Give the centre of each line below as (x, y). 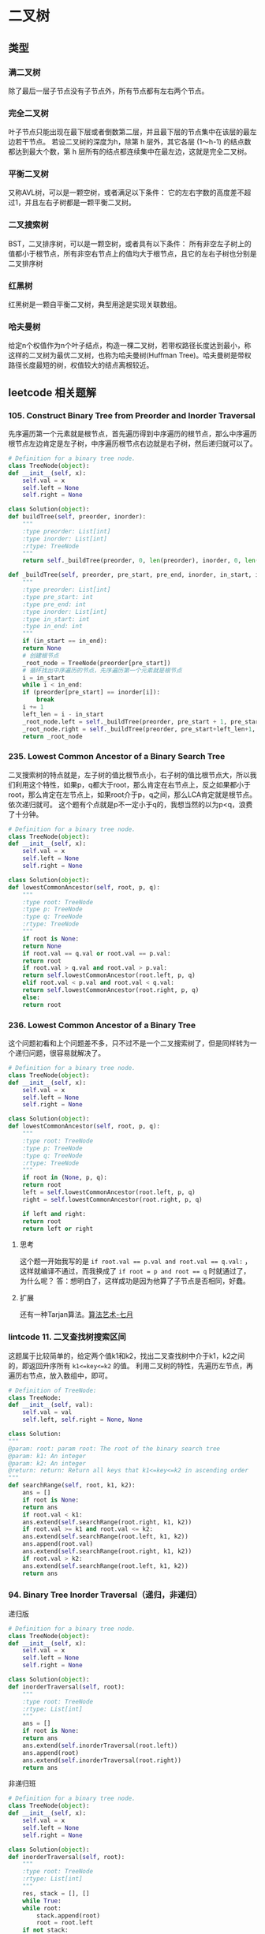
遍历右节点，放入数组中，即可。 (60, 1375)
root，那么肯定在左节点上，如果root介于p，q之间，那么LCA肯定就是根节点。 (132, 795)
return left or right (58, 1229)
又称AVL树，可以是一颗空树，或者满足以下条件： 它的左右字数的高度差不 (126, 193)
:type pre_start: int (58, 597)
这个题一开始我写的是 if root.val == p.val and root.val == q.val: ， (136, 1261)
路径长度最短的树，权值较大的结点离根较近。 (81, 365)
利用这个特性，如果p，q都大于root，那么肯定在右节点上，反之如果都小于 (132, 784)
